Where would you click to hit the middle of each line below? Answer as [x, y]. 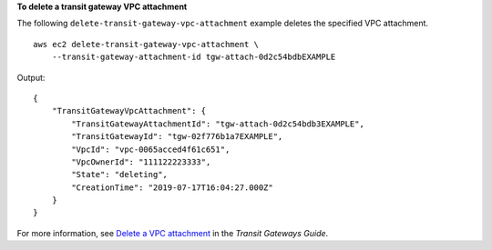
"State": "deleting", [120, 175]
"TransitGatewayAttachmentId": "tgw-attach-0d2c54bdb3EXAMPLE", [218, 124]
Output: [31, 77]
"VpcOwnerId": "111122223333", [141, 162]
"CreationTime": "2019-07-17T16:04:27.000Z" [172, 187]
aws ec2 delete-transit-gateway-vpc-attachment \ [146, 44]
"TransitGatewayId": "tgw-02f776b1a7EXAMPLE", [177, 137]
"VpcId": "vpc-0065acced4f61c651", [151, 149]
